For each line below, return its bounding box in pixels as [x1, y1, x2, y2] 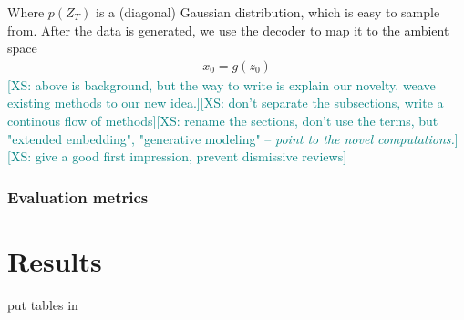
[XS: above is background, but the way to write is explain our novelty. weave [7, 75, 436, 94]
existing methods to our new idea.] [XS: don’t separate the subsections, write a [7, 93, 444, 112]
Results [7, 242, 102, 279]
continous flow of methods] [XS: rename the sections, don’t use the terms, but [7, 111, 438, 129]
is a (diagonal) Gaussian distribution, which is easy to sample [96, 3, 440, 21]
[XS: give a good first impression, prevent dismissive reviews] [7, 147, 347, 166]
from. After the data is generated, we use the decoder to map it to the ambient [7, 20, 449, 39]
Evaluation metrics [7, 185, 149, 208]
